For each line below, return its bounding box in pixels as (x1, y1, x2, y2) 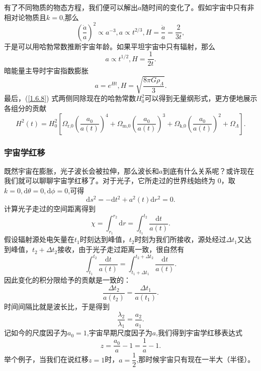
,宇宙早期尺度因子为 (86, 327, 152, 338)
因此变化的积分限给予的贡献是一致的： (4, 275, 131, 285)
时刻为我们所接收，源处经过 (134, 234, 226, 244)
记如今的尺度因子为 (4, 327, 67, 338)
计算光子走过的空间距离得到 (4, 203, 96, 214)
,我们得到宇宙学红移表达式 (156, 327, 242, 338)
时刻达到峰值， (79, 234, 129, 244)
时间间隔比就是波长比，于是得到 (4, 301, 110, 312)
